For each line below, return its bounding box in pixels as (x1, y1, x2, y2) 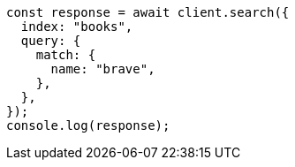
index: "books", (20, 19, 133, 34)
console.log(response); (6, 118, 170, 133)
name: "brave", (50, 62, 155, 76)
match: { (35, 48, 96, 62)
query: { (20, 34, 81, 48)
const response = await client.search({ (6, 5, 290, 19)
